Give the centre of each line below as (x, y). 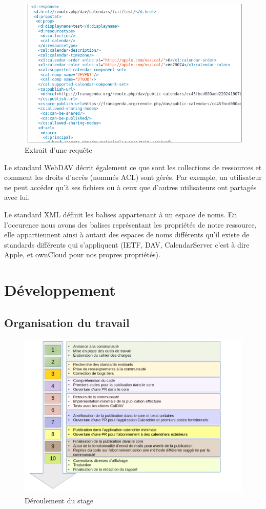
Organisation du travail (67, 322)
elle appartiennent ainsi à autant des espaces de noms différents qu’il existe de (127, 235)
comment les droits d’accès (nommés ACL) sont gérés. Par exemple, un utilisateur (133, 177)
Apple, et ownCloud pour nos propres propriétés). (82, 254)
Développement (60, 290)
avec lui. (17, 197)
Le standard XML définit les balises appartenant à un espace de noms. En (121, 214)
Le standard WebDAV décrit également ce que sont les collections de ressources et (133, 167)
